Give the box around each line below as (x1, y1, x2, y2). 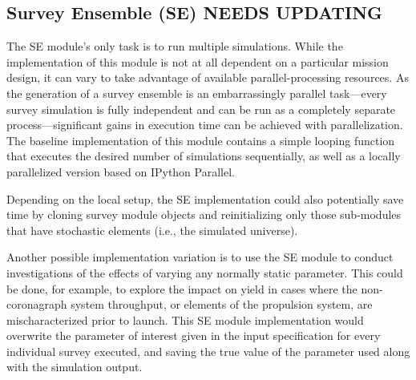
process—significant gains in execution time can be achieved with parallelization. (6, 116, 403, 133)
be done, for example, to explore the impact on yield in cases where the (6, 280, 357, 297)
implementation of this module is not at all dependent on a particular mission (6, 53, 389, 70)
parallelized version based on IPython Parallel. (6, 163, 235, 180)
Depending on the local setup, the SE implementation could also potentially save (6, 190, 404, 207)
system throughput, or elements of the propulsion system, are (71, 296, 373, 313)
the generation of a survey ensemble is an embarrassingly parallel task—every (6, 84, 387, 101)
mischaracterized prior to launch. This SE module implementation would (6, 311, 364, 328)
